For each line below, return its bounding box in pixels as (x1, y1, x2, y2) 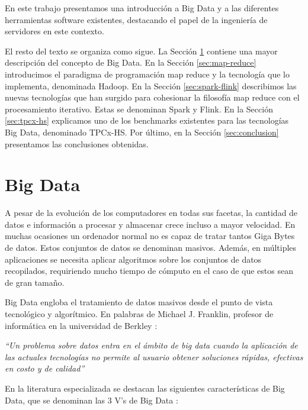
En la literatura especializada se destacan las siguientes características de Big (5, 382, 285, 394)
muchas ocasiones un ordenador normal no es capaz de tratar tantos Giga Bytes (5, 230, 295, 242)
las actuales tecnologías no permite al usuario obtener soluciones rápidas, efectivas (5, 350, 303, 363)
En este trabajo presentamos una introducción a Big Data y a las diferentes (5, 2, 279, 14)
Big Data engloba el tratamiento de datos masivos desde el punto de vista (5, 296, 273, 308)
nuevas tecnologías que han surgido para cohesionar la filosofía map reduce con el (5, 91, 300, 104)
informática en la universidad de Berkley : (5, 319, 158, 331)
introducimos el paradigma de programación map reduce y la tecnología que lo (5, 67, 290, 80)
